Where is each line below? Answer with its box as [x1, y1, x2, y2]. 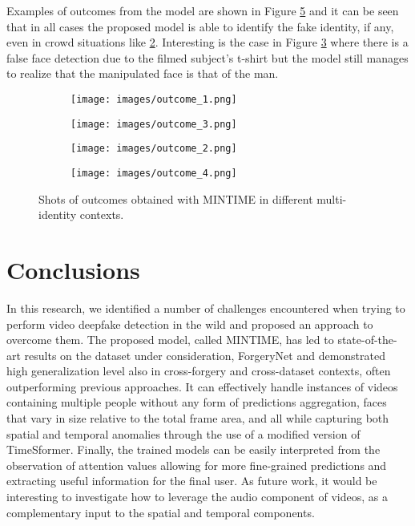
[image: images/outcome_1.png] [71, 93, 237, 105]
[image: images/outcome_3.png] [71, 118, 237, 130]
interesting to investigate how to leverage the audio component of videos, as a [6, 488, 388, 505]
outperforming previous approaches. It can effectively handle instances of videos [6, 378, 398, 394]
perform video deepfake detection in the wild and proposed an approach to [6, 315, 373, 332]
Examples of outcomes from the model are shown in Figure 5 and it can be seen [6, 2, 399, 18]
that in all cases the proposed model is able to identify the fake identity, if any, [6, 18, 394, 34]
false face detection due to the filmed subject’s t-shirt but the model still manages [6, 49, 409, 66]
